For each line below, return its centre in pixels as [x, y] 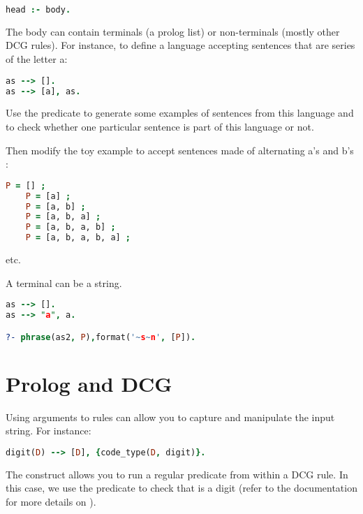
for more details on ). [51, 501]
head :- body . [38, 10]
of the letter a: [37, 59]
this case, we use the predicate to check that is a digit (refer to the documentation [181, 488]
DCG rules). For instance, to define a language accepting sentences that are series [180, 45]
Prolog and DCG [89, 383]
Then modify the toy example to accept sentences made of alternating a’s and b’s [180, 150]
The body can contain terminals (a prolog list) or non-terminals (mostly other [173, 31]
